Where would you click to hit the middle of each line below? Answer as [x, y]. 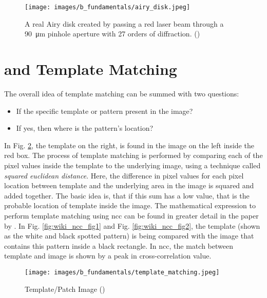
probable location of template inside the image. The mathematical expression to [130, 205]
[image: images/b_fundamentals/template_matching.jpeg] [122, 272]
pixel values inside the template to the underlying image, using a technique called [132, 165]
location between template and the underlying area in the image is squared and [129, 185]
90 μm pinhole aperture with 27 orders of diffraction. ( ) [112, 34]
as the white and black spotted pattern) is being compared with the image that [129, 236]
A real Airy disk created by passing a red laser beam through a [124, 23]
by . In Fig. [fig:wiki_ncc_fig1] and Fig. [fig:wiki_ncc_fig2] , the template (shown [132, 225]
